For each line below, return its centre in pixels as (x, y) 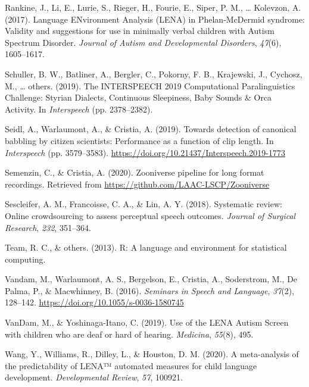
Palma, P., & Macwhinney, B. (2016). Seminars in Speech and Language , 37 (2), (150, 290)
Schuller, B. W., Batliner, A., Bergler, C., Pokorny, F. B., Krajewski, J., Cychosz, (154, 74)
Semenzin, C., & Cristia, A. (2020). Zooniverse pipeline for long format (135, 172)
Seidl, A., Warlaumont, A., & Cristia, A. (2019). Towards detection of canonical (151, 129)
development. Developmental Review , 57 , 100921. (94, 377)
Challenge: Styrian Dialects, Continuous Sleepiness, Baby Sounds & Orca (138, 97)
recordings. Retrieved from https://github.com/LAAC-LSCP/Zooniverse (137, 184)
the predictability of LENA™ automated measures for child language (131, 365)
